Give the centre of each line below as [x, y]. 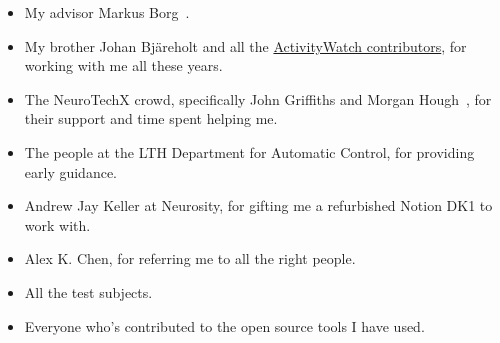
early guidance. [71, 171]
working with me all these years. [123, 65]
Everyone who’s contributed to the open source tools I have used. [224, 325]
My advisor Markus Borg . [107, 12]
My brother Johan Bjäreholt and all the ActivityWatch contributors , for [245, 45]
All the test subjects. [88, 291]
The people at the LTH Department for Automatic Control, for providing [249, 151]
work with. [57, 224]
